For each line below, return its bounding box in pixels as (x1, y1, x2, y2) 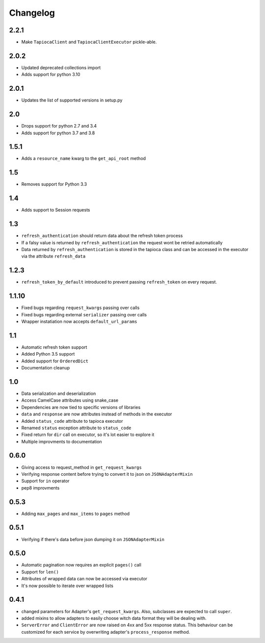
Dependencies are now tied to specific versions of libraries (21, 404, 141, 410)
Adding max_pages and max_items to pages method (21, 511, 130, 516)
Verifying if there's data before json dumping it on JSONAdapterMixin (21, 536, 164, 542)
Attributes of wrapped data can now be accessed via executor (21, 576, 147, 582)
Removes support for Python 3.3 (21, 181, 87, 187)
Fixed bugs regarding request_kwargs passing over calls (21, 305, 140, 311)
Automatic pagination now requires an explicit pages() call (21, 562, 142, 568)
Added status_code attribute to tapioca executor (21, 418, 123, 424)
